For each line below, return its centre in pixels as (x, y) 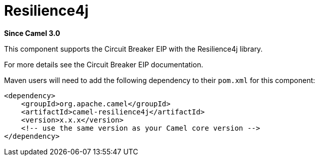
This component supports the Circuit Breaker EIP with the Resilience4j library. (133, 49)
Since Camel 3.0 (32, 33)
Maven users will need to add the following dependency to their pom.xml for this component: (160, 80)
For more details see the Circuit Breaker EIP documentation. (104, 64)
